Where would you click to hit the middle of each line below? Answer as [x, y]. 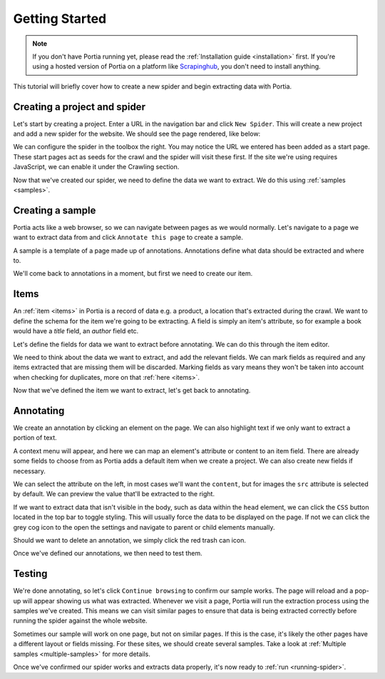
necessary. [30, 471]
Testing [30, 574]
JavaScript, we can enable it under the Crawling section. [96, 167]
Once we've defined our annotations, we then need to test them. [108, 553]
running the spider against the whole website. [80, 620]
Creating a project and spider [79, 107]
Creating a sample [55, 210]
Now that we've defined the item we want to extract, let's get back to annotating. [132, 391]
